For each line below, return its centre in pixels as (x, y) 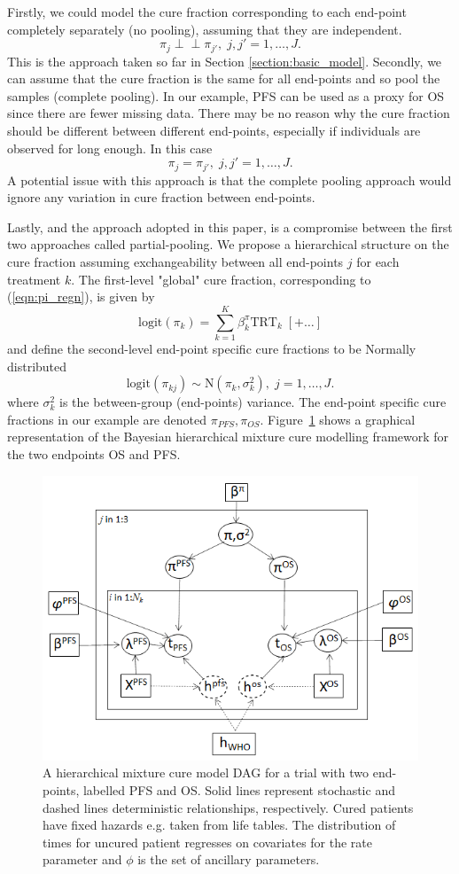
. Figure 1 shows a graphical (338, 419)
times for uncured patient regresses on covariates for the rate (208, 842)
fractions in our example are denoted (107, 419)
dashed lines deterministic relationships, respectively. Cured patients (228, 807)
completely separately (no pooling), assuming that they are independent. (205, 29)
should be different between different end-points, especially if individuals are (214, 131)
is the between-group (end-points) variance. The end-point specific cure (253, 402)
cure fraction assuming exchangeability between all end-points (175, 262)
